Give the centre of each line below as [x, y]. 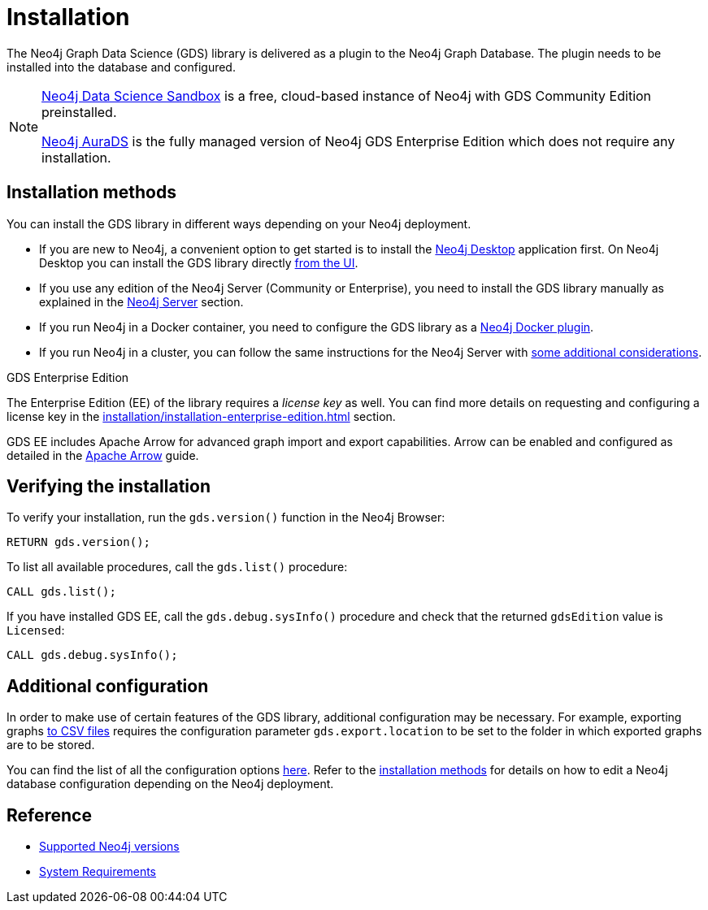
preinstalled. [79, 112]
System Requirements [98, 872]
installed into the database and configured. [121, 67]
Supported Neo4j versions [109, 847]
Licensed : [36, 630]
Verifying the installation [109, 487]
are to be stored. [51, 745]
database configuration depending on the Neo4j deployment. [170, 784]
